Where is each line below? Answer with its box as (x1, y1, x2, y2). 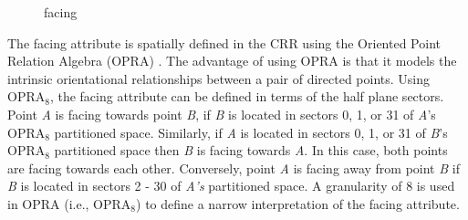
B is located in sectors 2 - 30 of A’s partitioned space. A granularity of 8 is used (7, 176, 455, 195)
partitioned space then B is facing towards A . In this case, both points (54, 141, 448, 160)
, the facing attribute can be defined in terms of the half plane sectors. (49, 87, 444, 106)
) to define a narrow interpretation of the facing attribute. (136, 194, 460, 213)
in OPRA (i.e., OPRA (7, 194, 131, 213)
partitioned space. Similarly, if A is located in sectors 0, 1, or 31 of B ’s (54, 122, 448, 141)
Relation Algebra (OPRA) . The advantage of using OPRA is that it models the (7, 51, 457, 70)
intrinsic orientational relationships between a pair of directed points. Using (7, 68, 431, 88)
